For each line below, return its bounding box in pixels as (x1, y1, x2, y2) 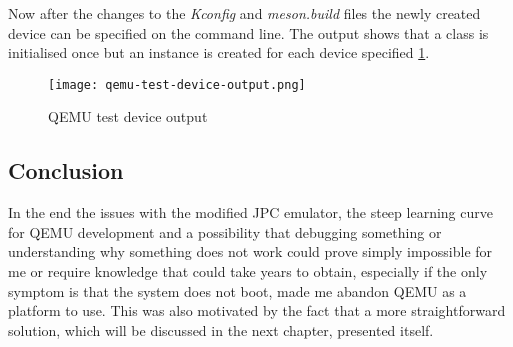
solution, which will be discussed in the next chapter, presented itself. (8, 319, 434, 340)
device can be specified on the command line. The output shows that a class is (8, 22, 489, 43)
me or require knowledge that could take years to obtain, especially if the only (8, 261, 488, 282)
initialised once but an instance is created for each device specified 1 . (8, 42, 430, 63)
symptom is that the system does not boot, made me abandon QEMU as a (8, 280, 467, 301)
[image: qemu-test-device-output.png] (48, 77, 306, 92)
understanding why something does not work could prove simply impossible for (8, 241, 493, 262)
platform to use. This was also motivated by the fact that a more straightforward (8, 300, 506, 321)
